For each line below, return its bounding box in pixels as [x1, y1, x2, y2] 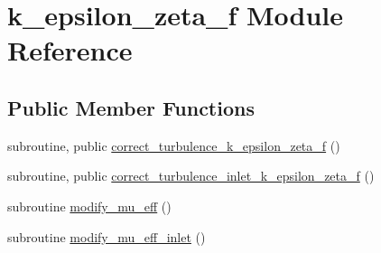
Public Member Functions [7, 93, 255, 121]
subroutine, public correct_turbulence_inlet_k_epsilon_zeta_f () [7, 166, 375, 185]
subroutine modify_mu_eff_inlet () [7, 227, 206, 246]
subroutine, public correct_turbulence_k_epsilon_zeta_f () [7, 136, 340, 155]
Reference [7, 32, 133, 69]
